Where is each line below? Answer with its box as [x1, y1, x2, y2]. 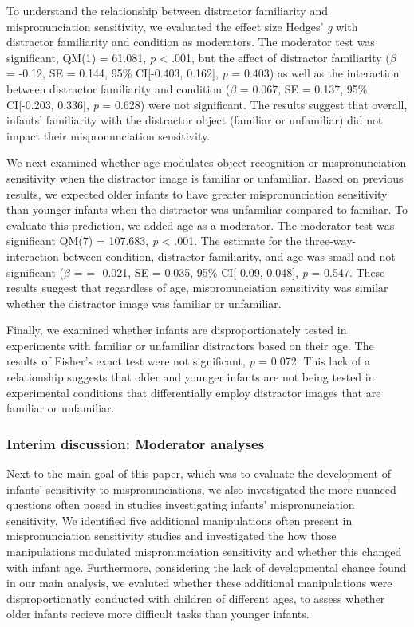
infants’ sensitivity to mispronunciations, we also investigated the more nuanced [6, 480, 396, 497]
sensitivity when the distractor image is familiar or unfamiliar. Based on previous [6, 169, 404, 186]
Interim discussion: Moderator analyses [6, 433, 265, 453]
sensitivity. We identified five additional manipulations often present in [6, 511, 353, 528]
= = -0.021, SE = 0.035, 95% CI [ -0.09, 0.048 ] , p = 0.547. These [73, 263, 385, 280]
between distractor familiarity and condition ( [6, 80, 231, 97]
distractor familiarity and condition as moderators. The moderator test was [6, 34, 375, 50]
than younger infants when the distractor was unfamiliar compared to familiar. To [6, 201, 408, 218]
